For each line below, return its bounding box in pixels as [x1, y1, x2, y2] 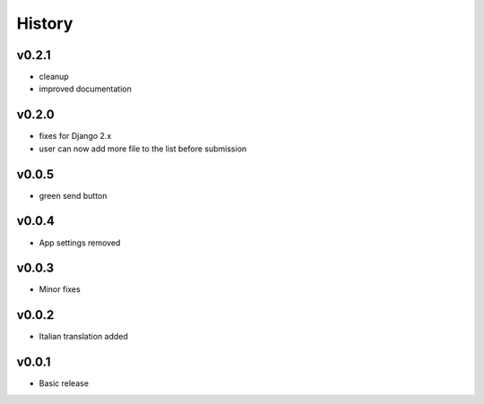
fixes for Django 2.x [39, 131, 112, 142]
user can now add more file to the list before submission [39, 143, 247, 154]
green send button [39, 190, 108, 201]
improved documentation [39, 83, 132, 94]
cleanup [39, 72, 69, 82]
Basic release [39, 378, 90, 389]
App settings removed [39, 237, 121, 248]
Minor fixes [39, 284, 81, 295]
